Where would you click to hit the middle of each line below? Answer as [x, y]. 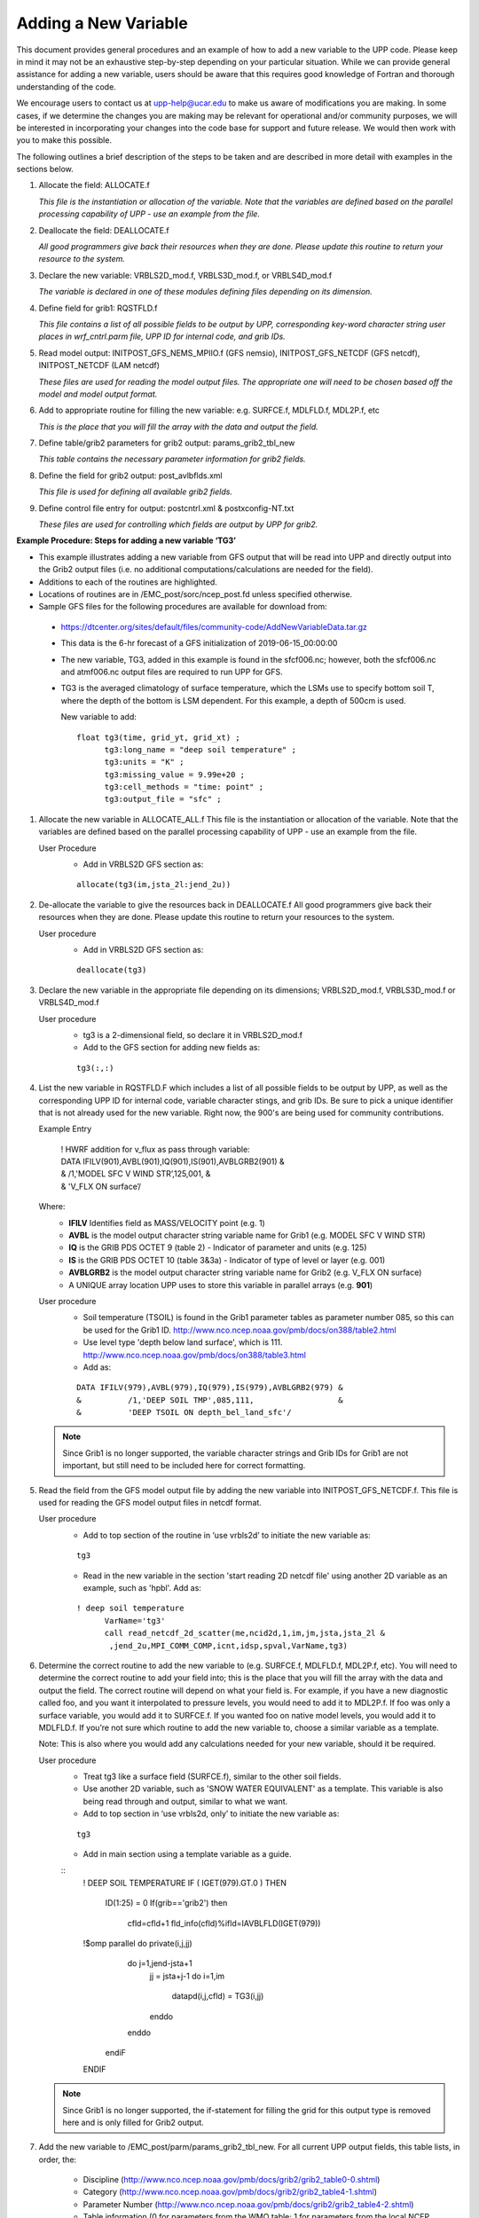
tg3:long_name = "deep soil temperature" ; [200, 749]
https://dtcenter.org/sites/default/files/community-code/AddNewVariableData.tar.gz [214, 626]
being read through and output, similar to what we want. [185, 1801]
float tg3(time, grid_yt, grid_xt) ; [159, 737]
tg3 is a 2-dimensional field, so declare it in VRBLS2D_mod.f [193, 1034]
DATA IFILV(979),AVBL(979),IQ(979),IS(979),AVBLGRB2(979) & [210, 1388]
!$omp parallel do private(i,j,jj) [137, 1943]
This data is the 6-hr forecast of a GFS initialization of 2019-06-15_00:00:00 [199, 643]
